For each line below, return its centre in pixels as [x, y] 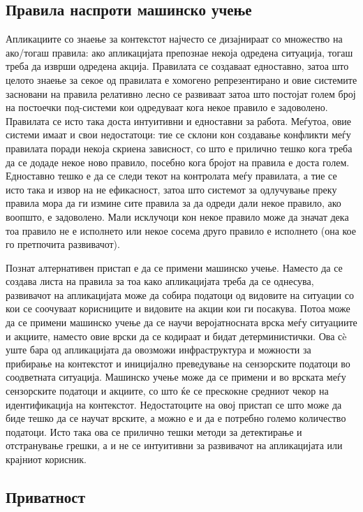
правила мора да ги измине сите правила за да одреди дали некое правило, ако [173, 203]
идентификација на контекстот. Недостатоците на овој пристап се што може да [174, 404]
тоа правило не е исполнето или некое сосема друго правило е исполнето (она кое [181, 230]
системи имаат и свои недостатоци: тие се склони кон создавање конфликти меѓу [178, 134]
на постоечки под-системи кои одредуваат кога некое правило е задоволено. [167, 107]
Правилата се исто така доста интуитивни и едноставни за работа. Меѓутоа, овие [179, 120]
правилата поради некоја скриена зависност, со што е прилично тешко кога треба [179, 148]
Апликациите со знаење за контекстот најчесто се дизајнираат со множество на [174, 39]
